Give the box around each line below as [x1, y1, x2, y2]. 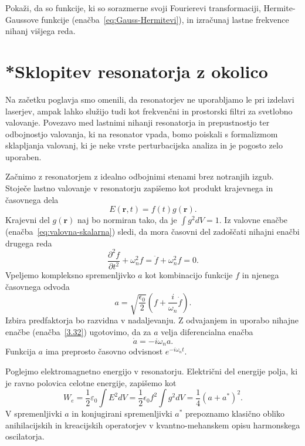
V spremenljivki [5, 407, 62, 420]
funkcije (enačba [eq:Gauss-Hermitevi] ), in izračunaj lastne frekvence [41, 13, 289, 25]
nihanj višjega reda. [5, 25, 76, 37]
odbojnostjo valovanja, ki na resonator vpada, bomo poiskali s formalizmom [5, 127, 278, 140]
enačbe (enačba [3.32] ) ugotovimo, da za [5, 326, 151, 338]
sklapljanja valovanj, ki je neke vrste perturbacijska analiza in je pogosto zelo [5, 139, 283, 151]
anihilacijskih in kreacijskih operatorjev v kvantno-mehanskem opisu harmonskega [5, 418, 300, 431]
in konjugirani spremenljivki [72, 407, 172, 420]
